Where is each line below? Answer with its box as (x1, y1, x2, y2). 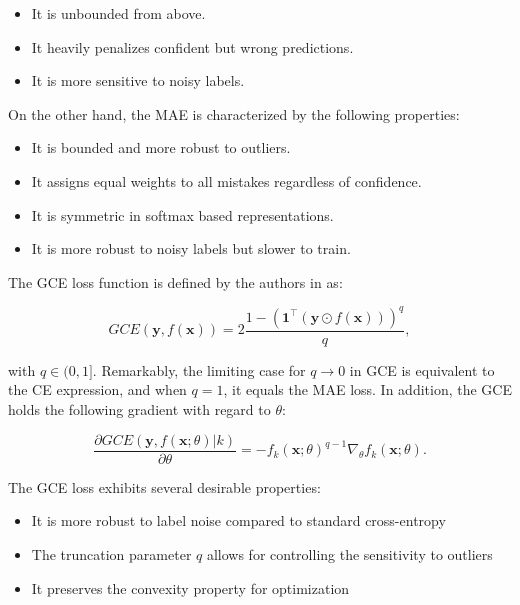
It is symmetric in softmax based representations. (31, 204, 334, 225)
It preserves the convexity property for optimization (31, 577, 350, 598)
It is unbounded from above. (31, 3, 206, 23)
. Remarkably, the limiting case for (92, 359, 306, 380)
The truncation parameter (31, 543, 192, 564)
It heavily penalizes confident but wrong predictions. (31, 36, 354, 57)
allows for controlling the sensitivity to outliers (206, 543, 493, 564)
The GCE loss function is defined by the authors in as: (8, 271, 343, 292)
